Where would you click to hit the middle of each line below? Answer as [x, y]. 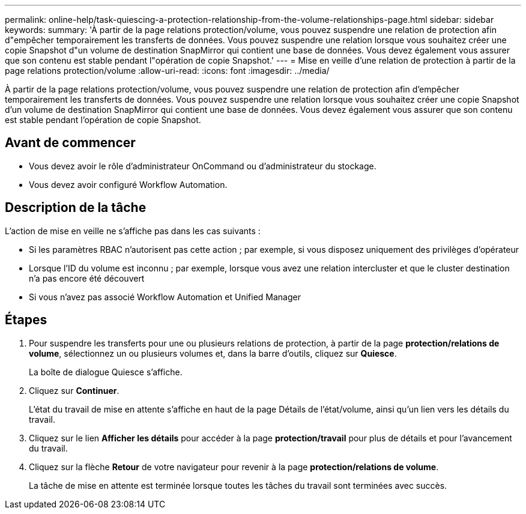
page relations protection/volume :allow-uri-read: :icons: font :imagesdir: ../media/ [167, 71]
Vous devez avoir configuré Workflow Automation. [128, 184]
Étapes [26, 320]
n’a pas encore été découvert [87, 278]
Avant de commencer [70, 143]
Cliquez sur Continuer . [74, 390]
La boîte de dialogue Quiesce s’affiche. [106, 372]
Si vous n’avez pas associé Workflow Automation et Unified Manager [165, 297]
